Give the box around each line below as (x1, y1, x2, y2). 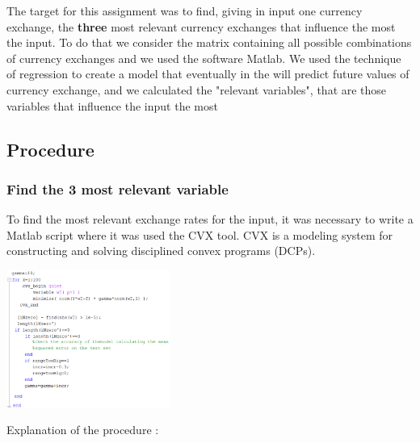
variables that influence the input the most (6, 97, 218, 114)
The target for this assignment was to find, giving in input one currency (6, 2, 363, 19)
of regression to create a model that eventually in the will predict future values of (6, 65, 409, 82)
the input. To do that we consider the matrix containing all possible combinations (6, 34, 412, 51)
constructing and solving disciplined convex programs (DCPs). (6, 242, 316, 259)
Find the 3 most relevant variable (6, 178, 229, 199)
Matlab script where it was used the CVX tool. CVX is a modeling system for (6, 226, 393, 243)
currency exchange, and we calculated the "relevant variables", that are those (6, 81, 387, 98)
